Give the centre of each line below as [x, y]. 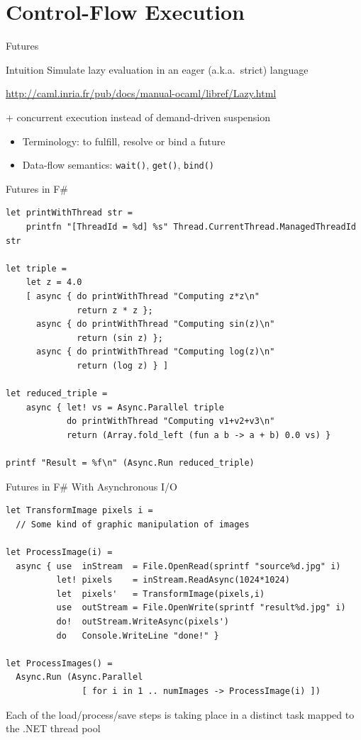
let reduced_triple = [57, 394]
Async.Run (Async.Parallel [79, 677]
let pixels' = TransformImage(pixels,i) [161, 594]
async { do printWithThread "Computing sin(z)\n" [155, 324]
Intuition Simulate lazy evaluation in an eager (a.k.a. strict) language [157, 69]
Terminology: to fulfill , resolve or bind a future [124, 141]
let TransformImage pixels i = [79, 511]
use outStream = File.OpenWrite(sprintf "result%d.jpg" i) [201, 608]
